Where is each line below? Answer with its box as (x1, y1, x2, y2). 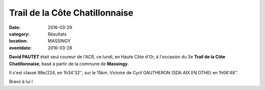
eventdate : (9, 45, 32, 51)
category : (9, 31, 30, 37)
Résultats (48, 31, 67, 37)
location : (9, 38, 28, 44)
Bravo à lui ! (9, 79, 33, 85)
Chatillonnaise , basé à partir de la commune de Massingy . (9, 61, 129, 67)
